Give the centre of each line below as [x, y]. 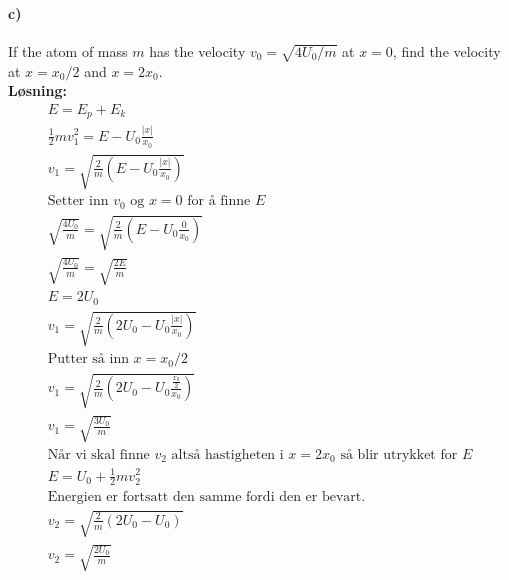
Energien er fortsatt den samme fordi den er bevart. [206, 497]
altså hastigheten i [227, 454]
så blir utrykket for [399, 454]
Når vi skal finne [98, 454]
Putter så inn [88, 359]
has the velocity [197, 50]
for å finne [219, 201]
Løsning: [37, 90]
